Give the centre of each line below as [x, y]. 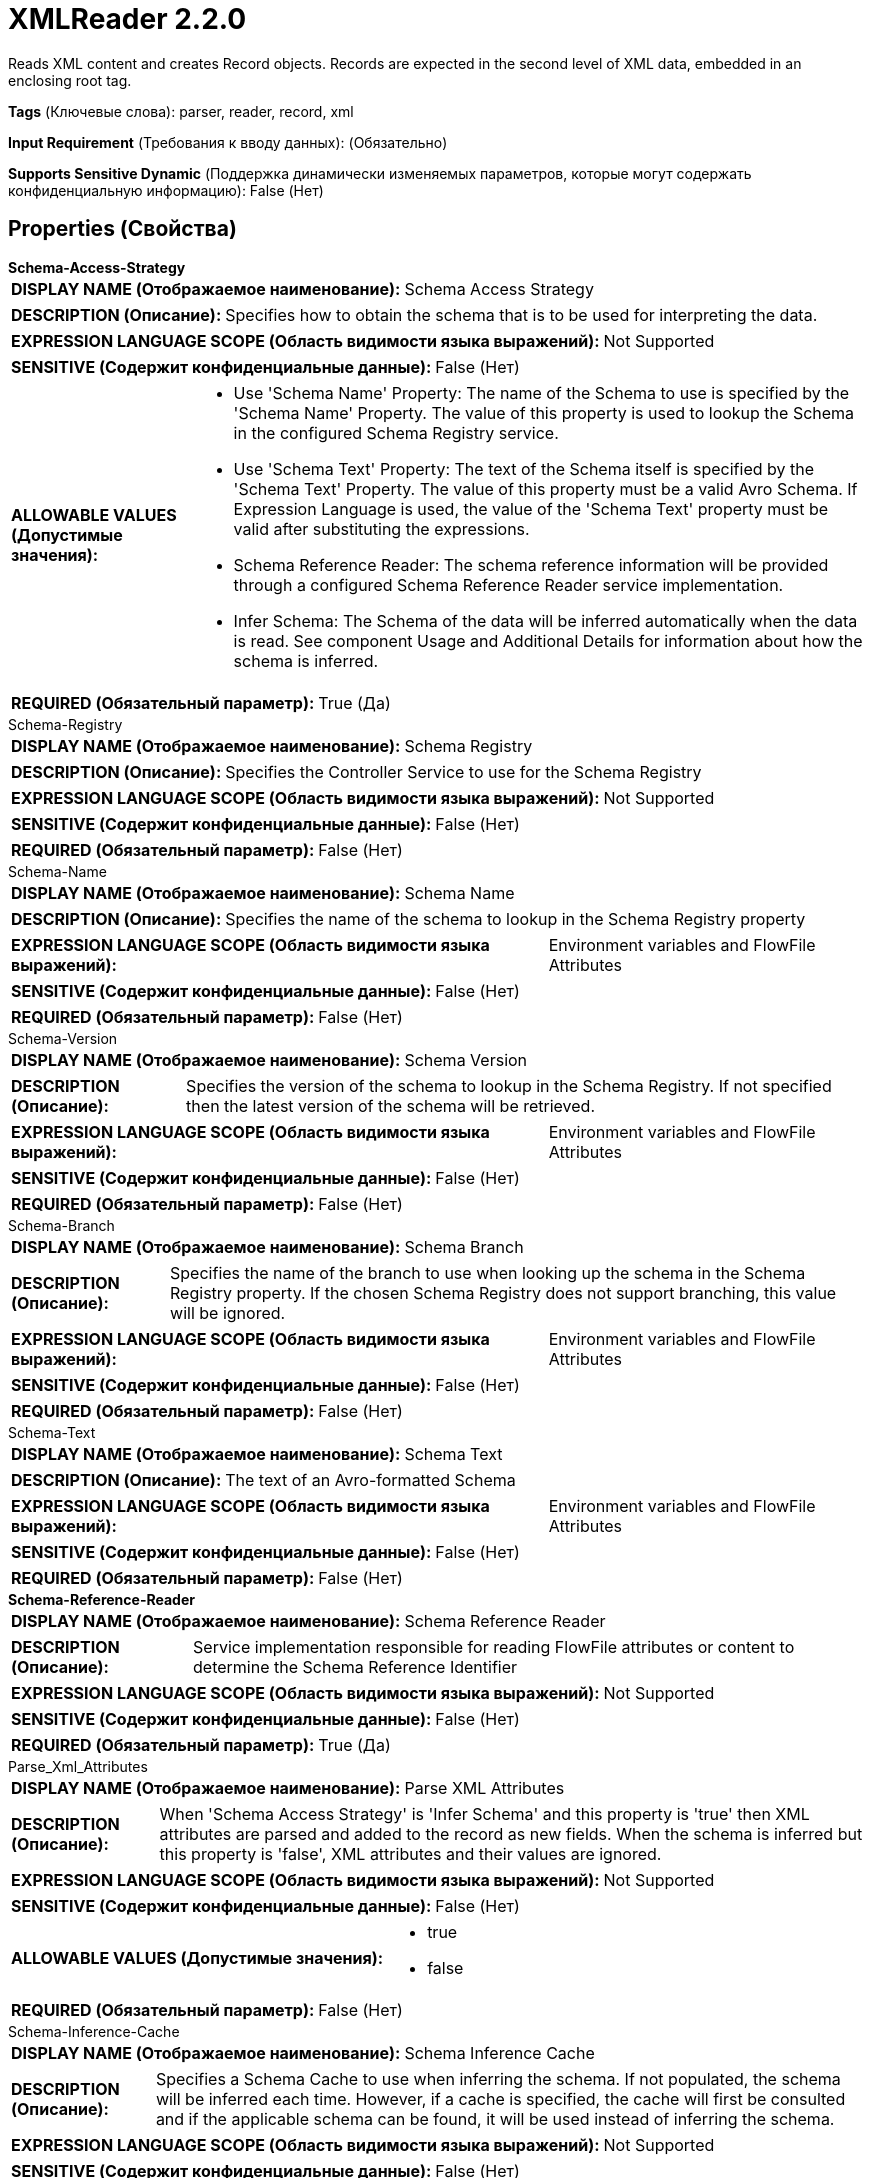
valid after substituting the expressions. [381, 528]
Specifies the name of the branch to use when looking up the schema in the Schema [488, 1272]
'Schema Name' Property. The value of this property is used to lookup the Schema [544, 412]
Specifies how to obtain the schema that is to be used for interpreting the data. [521, 314]
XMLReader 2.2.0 [127, 19]
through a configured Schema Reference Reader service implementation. [508, 584]
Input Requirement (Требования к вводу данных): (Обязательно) [228, 142]
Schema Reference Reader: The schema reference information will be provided [531, 564]
